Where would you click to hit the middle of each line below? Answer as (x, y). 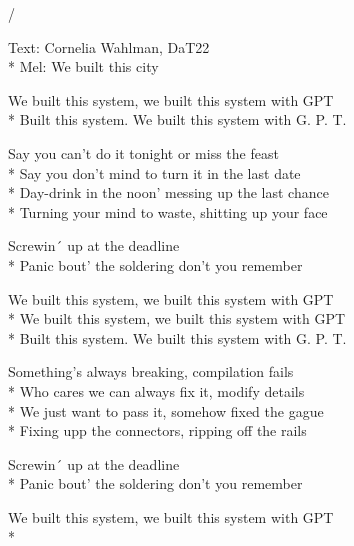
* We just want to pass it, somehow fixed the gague (166, 410)
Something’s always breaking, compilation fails (151, 371)
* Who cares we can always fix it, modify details (156, 390)
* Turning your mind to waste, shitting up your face (168, 211)
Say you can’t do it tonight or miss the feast (143, 152)
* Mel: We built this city (83, 66)
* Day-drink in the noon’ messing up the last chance (168, 192)
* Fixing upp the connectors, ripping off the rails (157, 430)
